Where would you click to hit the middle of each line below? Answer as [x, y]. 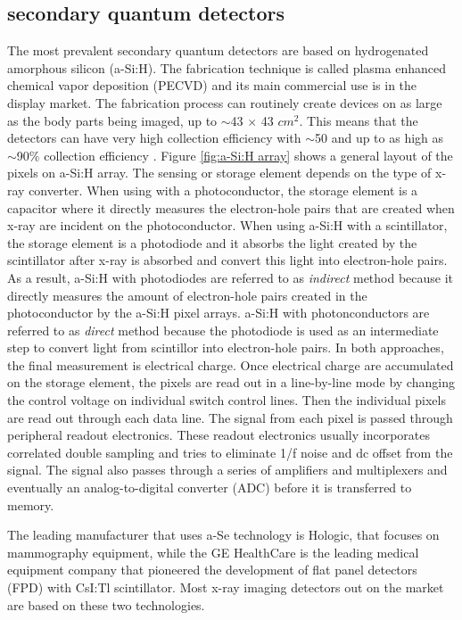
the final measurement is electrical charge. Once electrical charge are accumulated [231, 364]
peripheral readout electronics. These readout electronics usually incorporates [219, 435]
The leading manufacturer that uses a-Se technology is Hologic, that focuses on [223, 535]
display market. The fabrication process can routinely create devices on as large [225, 102]
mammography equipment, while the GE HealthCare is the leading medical [213, 552]
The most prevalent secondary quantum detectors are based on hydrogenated [218, 50]
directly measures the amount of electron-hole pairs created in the [187, 295]
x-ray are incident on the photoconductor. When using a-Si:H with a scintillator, [227, 225]
